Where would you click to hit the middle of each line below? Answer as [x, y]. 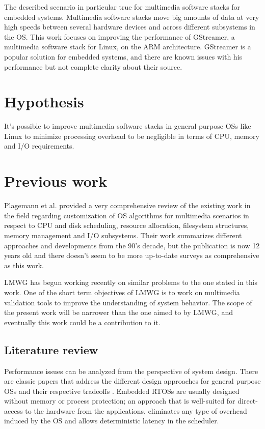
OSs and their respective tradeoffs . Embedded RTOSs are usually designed [122, 391]
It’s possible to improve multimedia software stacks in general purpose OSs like [128, 126]
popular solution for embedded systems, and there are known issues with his [123, 56]
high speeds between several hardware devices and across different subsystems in [130, 27]
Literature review [51, 349]
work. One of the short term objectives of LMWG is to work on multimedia [122, 292]
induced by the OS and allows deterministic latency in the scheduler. [112, 421]
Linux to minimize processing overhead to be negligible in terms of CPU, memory [132, 136]
